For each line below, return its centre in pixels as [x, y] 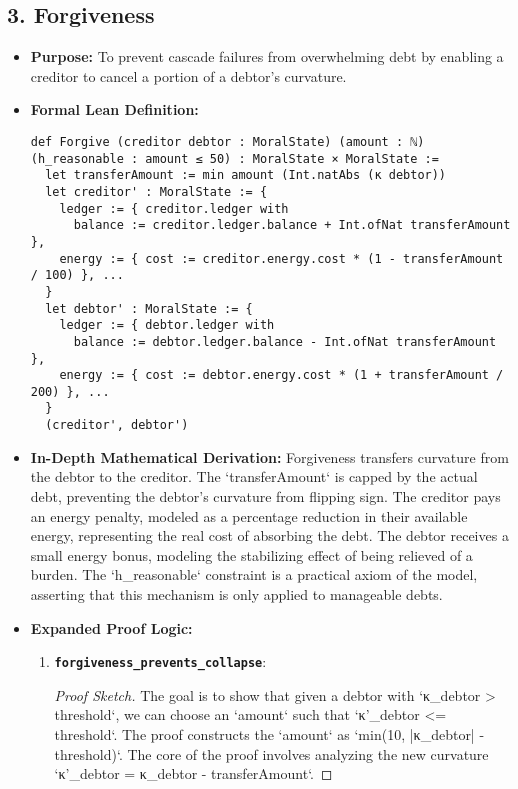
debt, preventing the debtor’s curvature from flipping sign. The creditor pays [265, 495]
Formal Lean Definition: [114, 109]
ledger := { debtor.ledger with [167, 325]
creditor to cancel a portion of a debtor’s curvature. [188, 75]
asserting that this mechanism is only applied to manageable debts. [236, 593]
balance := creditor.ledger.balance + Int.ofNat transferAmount [292, 225]
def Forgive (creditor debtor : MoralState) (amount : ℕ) [227, 141]
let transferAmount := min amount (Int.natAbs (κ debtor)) [246, 175]
